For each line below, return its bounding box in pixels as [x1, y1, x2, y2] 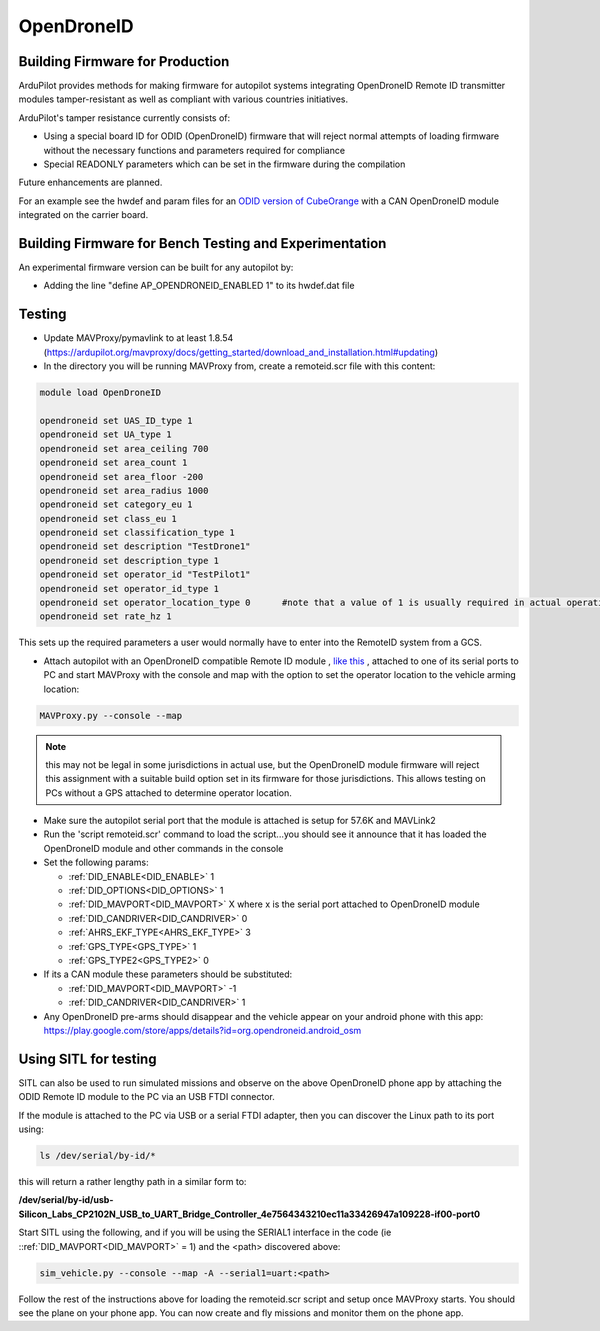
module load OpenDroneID [39, 387, 162, 399]
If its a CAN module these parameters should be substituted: [43, 968, 293, 980]
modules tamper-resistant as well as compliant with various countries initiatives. [18, 93, 349, 105]
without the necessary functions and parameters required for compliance [43, 144, 345, 156]
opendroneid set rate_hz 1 [39, 611, 172, 622]
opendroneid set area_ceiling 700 [39, 443, 209, 454]
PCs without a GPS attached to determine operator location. [45, 786, 292, 799]
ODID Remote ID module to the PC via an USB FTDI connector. [18, 1091, 275, 1103]
